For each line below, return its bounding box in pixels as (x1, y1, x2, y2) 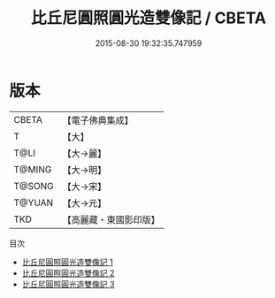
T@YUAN (13, 196, 54, 209)
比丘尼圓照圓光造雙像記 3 (21, 279, 115, 289)
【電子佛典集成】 (62, 114, 134, 126)
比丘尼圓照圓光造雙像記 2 (21, 267, 115, 279)
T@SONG (13, 180, 55, 192)
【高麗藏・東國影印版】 (62, 213, 161, 225)
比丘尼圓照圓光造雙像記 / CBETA (30, 8, 267, 28)
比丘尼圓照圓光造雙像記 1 (21, 256, 113, 267)
